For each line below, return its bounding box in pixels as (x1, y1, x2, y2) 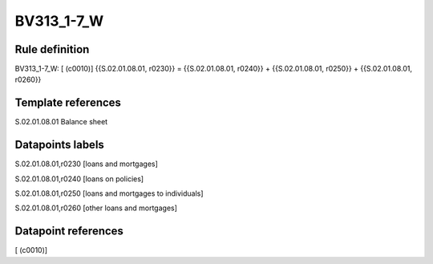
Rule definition (14, 43, 90, 56)
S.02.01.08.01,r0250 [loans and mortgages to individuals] (14, 189, 204, 198)
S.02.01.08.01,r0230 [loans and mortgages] (14, 159, 158, 169)
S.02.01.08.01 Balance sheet (14, 117, 108, 127)
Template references (14, 96, 122, 110)
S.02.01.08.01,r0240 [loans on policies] (14, 173, 144, 184)
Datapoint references (14, 225, 124, 238)
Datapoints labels (14, 138, 104, 152)
